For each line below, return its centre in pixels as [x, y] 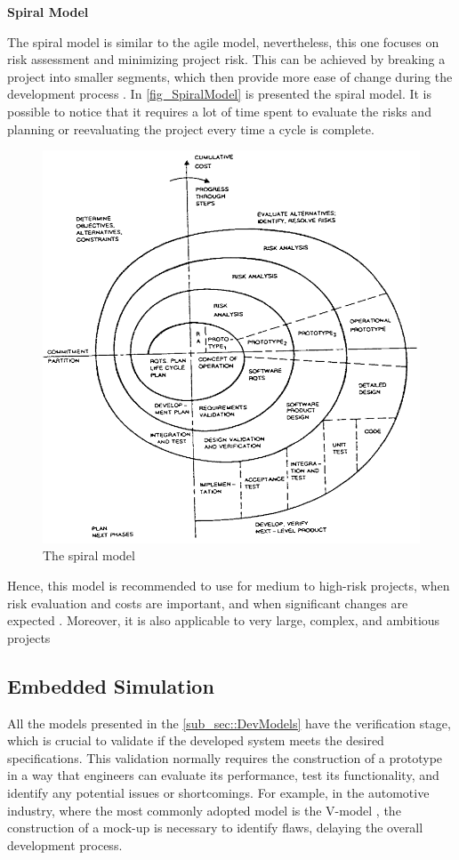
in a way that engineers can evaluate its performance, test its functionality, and [223, 775]
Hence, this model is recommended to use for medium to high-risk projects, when [229, 586]
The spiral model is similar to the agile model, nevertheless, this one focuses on [223, 41]
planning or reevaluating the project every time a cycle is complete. [191, 129]
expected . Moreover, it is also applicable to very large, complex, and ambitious [224, 620]
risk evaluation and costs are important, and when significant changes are [208, 603]
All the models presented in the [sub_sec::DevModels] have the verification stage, [229, 723]
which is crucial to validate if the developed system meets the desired [196, 740]
